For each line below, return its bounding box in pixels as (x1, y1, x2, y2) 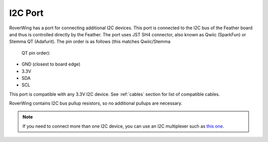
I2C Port (9, 7, 44, 18)
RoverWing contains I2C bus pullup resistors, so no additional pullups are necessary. (9, 100, 183, 106)
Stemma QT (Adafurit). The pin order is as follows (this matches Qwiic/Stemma (9, 39, 171, 45)
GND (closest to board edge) (21, 61, 80, 67)
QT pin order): (21, 50, 51, 56)
